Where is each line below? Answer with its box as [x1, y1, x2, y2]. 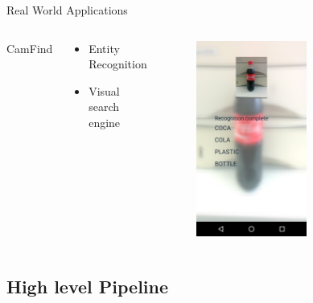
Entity [89, 39, 120, 56]
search [89, 98, 119, 115]
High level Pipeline [6, 274, 169, 299]
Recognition [89, 55, 147, 72]
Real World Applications [6, 2, 128, 18]
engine [89, 113, 121, 130]
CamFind [6, 39, 53, 56]
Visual [89, 82, 120, 99]
